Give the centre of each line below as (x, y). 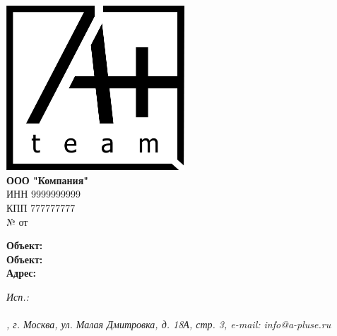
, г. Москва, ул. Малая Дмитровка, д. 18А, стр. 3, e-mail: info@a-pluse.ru (169, 324)
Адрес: (22, 273)
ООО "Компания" (47, 180)
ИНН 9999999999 (43, 194)
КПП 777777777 (41, 207)
